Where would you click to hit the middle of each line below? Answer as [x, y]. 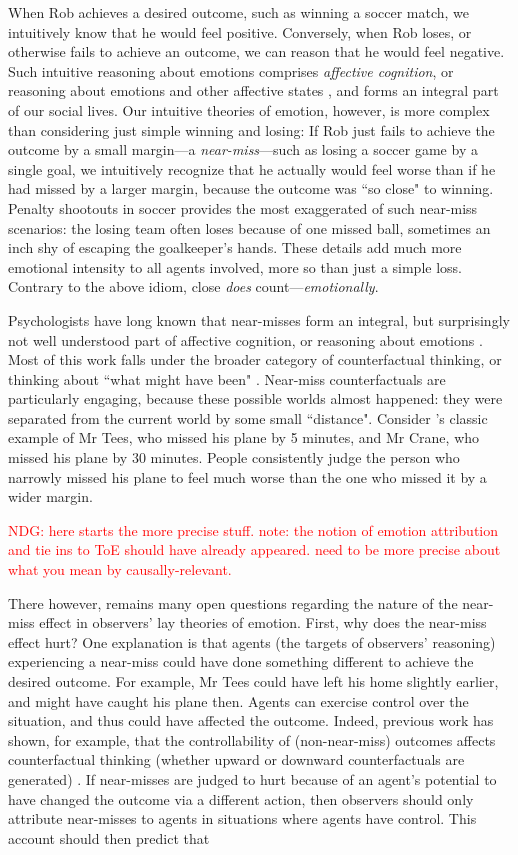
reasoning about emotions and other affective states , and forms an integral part [253, 90]
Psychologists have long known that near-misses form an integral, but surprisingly [259, 319]
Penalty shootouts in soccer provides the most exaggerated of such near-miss [243, 207]
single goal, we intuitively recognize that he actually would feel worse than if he [252, 168]
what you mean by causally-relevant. [120, 569]
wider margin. [50, 496]
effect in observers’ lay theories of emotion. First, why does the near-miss [263, 622]
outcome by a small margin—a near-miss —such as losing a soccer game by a [243, 149]
